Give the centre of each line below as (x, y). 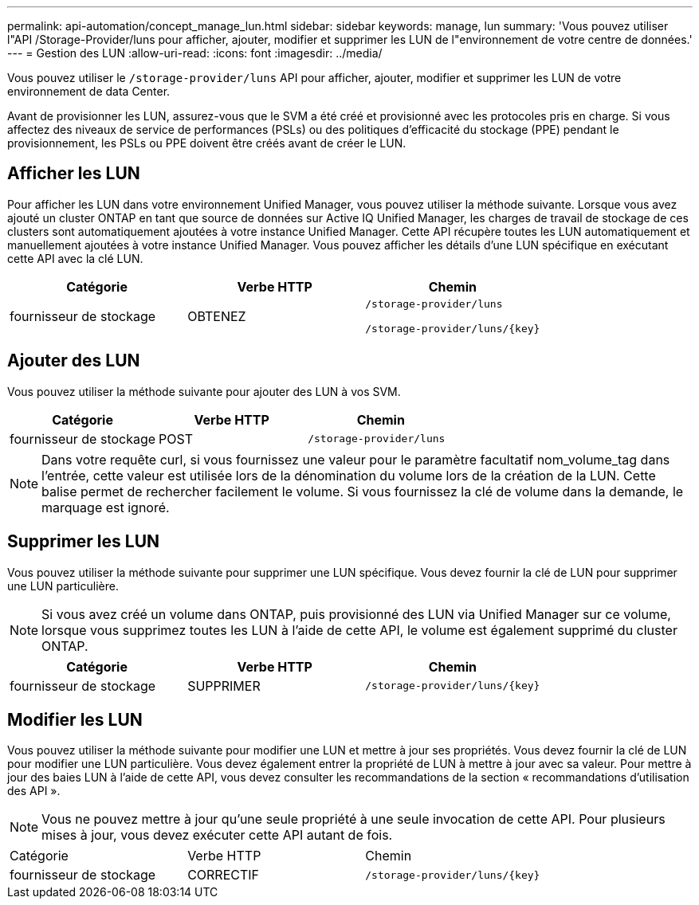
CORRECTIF (224, 875)
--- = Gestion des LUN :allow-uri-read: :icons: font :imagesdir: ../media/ (195, 53)
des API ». (34, 791)
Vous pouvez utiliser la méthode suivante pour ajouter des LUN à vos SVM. (204, 391)
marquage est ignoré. (106, 507)
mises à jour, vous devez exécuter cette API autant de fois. (217, 835)
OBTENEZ (217, 316)
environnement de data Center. (89, 91)
